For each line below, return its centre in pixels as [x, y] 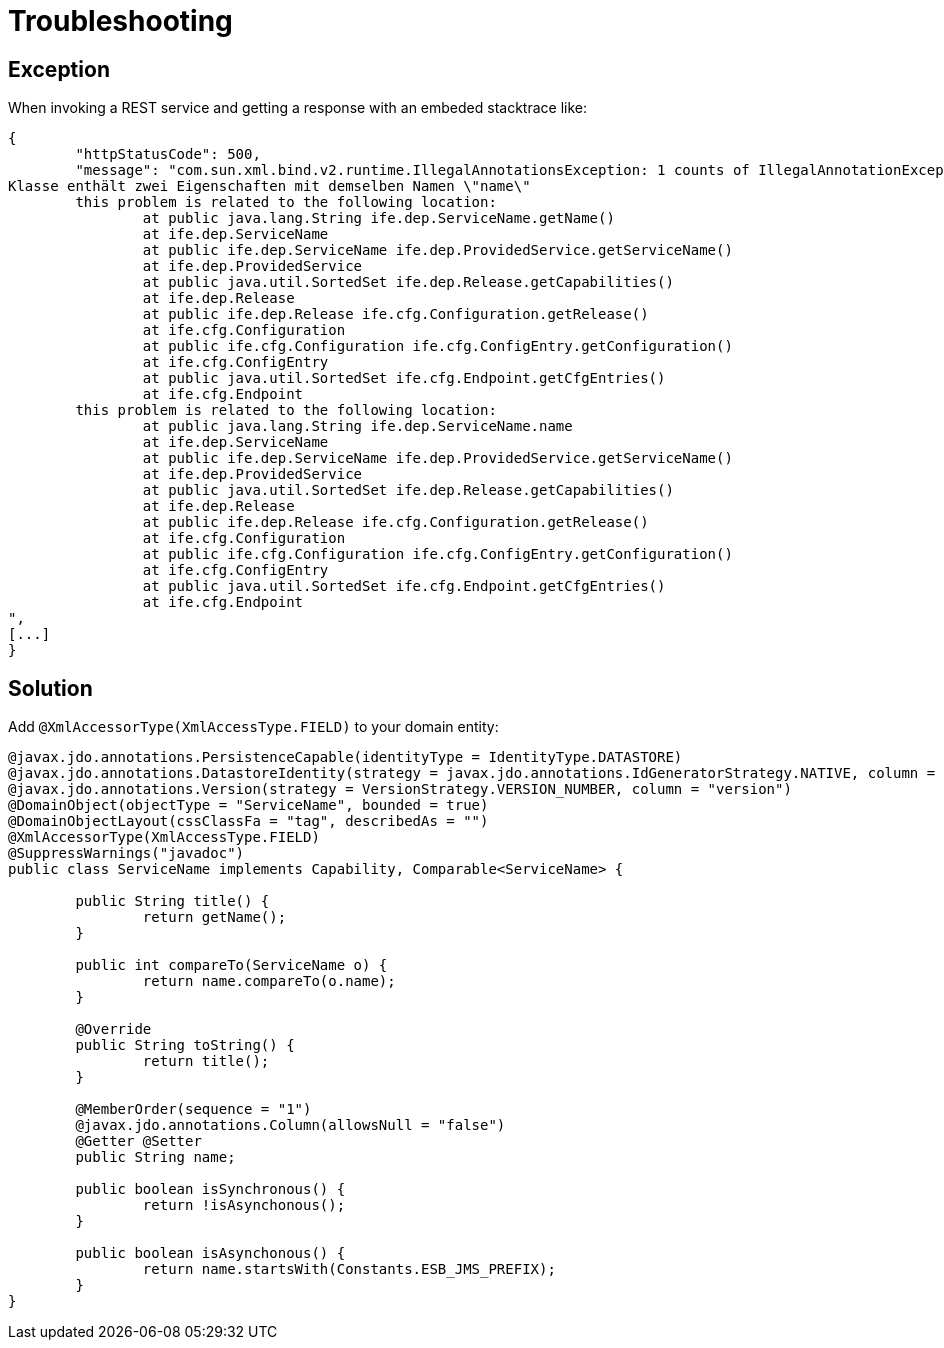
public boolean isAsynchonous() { [210, 1253]
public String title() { [172, 901]
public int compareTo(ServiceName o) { [231, 965]
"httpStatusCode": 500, [168, 154]
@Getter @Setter [138, 1141]
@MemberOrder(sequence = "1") [193, 1109]
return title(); [206, 1061]
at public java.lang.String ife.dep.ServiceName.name [357, 426]
